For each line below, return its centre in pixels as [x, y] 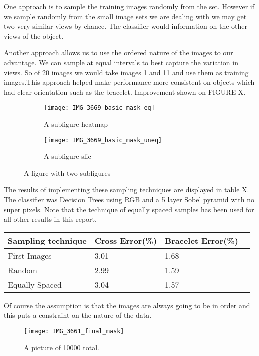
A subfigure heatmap [76, 124]
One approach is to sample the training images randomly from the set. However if [129, 6]
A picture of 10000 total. [62, 347]
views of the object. [34, 36]
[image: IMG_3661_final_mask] [74, 331]
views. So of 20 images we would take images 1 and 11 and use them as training [126, 72]
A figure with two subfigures [67, 173]
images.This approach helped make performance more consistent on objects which [129, 82]
